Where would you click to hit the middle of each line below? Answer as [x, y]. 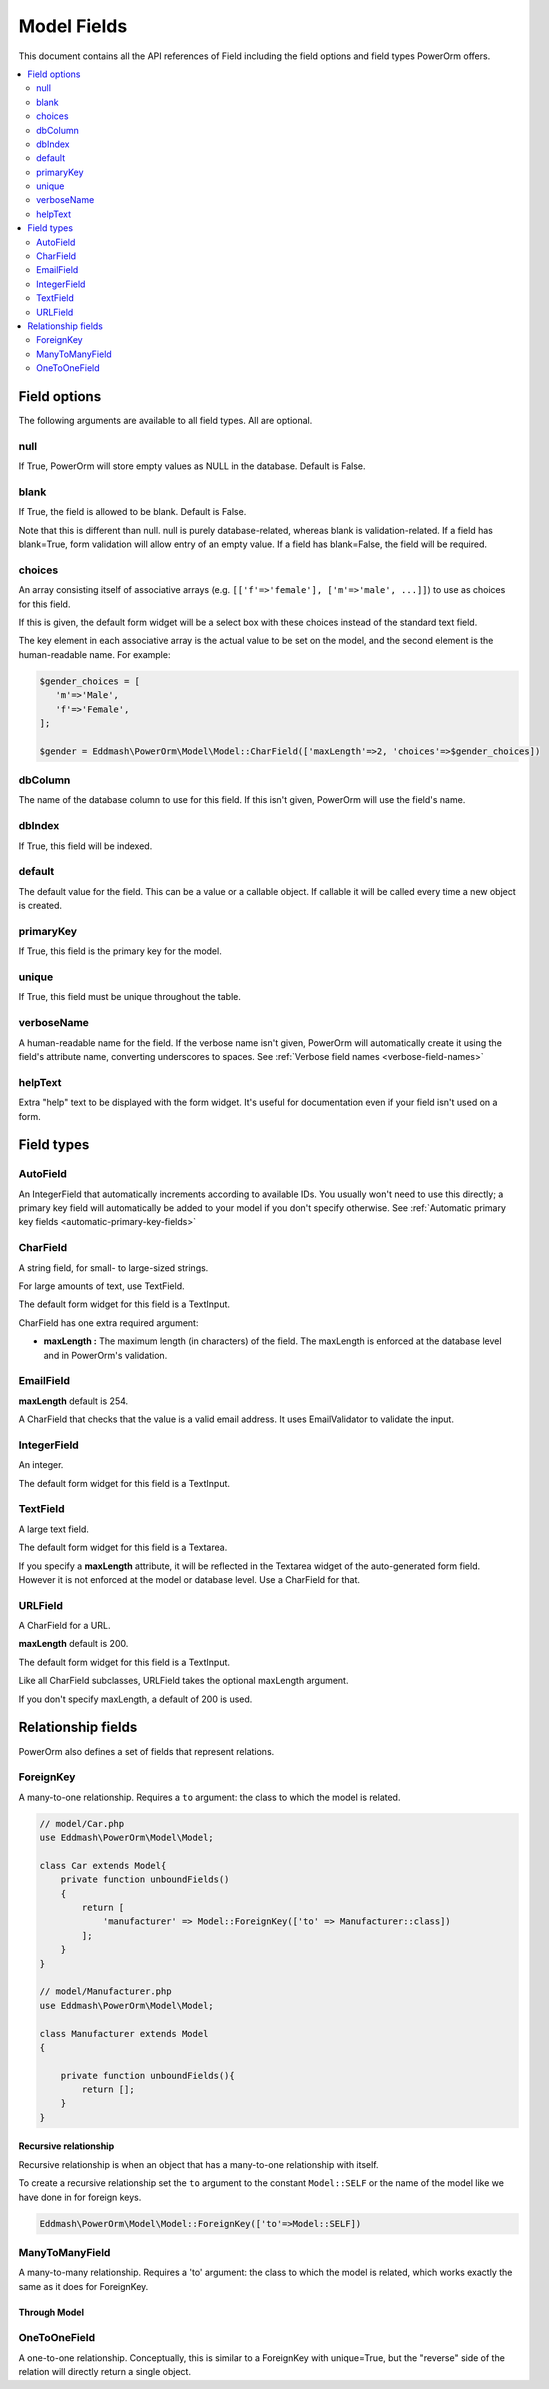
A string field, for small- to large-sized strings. [113, 1267]
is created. [40, 906]
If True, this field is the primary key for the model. [120, 951]
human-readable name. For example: [94, 654]
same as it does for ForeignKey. [83, 2286]
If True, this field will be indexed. [85, 846]
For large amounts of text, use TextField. [101, 1286]
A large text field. [54, 1529]
